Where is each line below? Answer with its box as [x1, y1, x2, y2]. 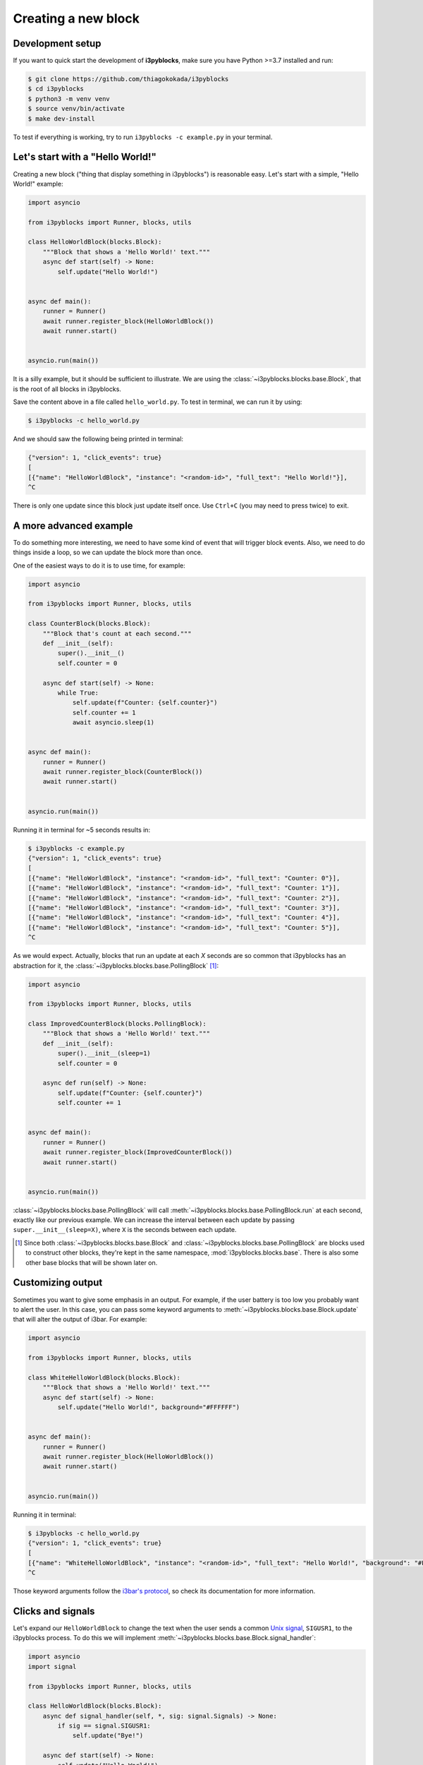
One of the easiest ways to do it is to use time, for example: [13, 561, 186, 570]
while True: [57, 688, 99, 697]
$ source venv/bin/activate [27, 104, 125, 113]
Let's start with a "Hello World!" [13, 151, 157, 163]
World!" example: [13, 179, 63, 188]
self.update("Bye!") [72, 1732, 144, 1740]
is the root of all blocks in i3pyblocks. [13, 385, 121, 393]
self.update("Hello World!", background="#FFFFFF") [57, 1404, 240, 1411]
